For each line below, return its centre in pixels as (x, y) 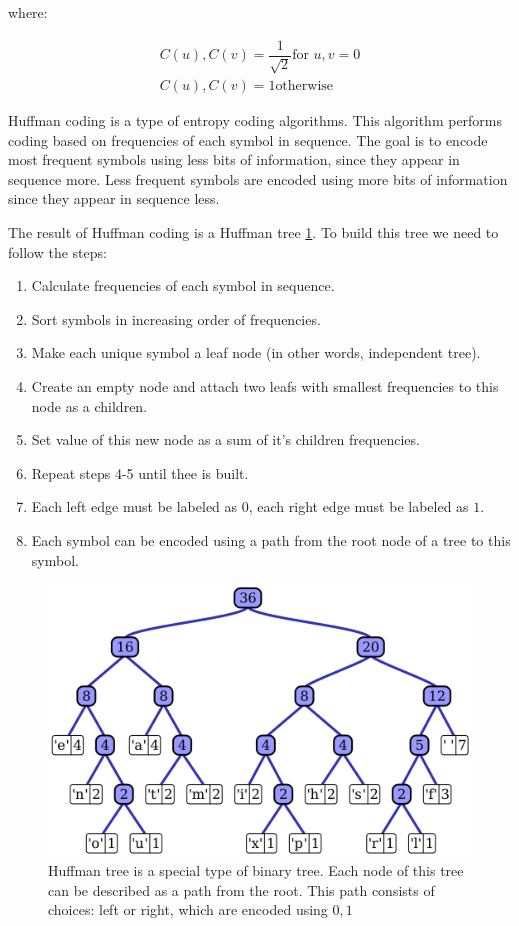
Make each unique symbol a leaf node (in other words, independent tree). (256, 352)
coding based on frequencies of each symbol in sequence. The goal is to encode (248, 139)
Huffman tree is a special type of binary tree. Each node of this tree (256, 870)
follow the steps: (57, 251)
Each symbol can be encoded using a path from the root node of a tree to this (271, 540)
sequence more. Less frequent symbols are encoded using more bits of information (258, 178)
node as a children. (89, 405)
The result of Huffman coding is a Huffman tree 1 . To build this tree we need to (253, 232)
